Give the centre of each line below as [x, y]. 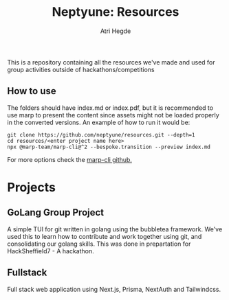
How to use [32, 91]
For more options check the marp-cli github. [70, 159]
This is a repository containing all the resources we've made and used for [111, 62]
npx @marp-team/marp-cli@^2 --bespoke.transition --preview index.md [109, 147]
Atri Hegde [116, 31]
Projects [32, 187]
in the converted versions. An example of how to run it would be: [99, 122]
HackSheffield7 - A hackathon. [51, 251]
